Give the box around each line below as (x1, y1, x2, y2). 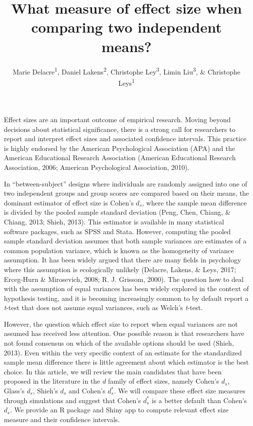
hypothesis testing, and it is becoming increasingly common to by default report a (4, 293, 249, 303)
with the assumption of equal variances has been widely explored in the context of (4, 283, 249, 294)
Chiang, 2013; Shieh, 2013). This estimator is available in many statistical (4, 216, 224, 226)
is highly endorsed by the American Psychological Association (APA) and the (4, 143, 235, 153)
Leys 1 (118, 76, 135, 88)
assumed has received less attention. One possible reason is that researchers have (4, 328, 245, 338)
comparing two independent (31, 17, 222, 37)
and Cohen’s (69, 386, 106, 396)
